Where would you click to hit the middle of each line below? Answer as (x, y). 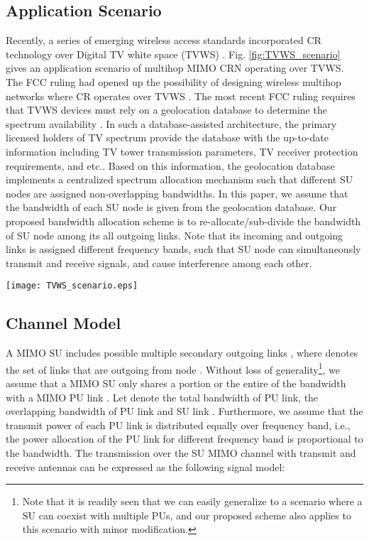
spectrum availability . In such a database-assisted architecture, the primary (171, 123)
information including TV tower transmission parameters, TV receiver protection (182, 151)
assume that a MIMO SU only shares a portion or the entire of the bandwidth (176, 383)
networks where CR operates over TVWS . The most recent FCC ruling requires (181, 96)
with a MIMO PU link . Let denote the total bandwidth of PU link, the (162, 397)
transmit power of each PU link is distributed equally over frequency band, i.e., (178, 425)
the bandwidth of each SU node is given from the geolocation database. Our (171, 207)
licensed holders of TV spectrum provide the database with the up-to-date (167, 137)
